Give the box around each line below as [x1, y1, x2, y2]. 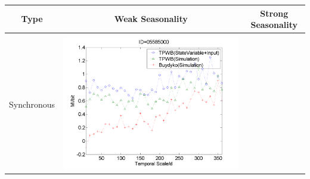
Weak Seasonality [114, 12, 188, 25]
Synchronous [9, 98, 55, 111]
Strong [260, 7, 289, 19]
